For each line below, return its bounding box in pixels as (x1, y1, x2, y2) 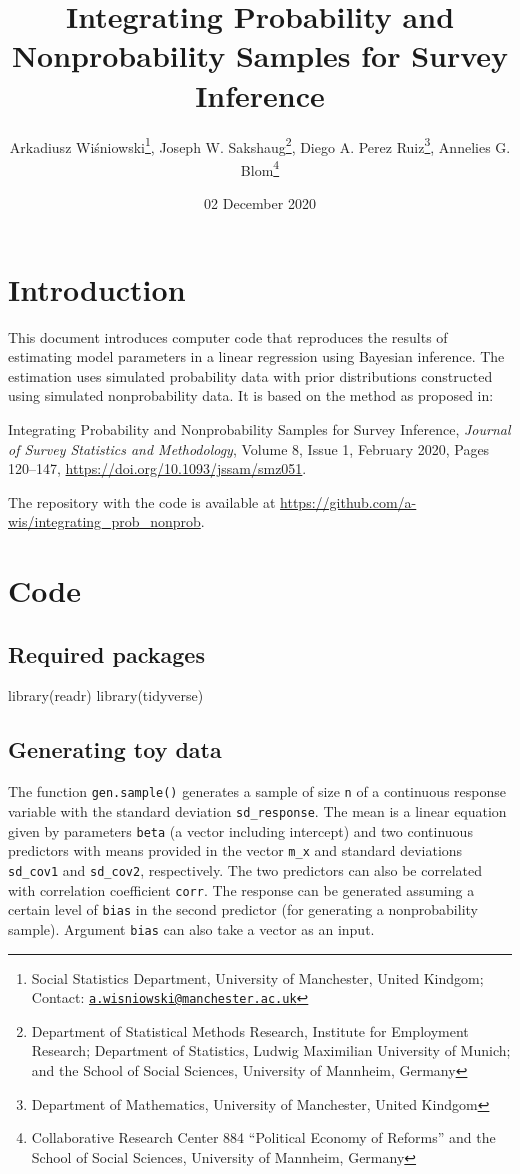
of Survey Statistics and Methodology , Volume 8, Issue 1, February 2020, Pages (8, 438, 490, 459)
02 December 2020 (204, 193, 316, 213)
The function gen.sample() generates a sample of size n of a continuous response (8, 781, 507, 802)
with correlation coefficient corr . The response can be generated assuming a (8, 879, 475, 900)
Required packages (8, 638, 205, 669)
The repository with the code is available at (8, 491, 276, 512)
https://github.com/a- (280, 491, 417, 512)
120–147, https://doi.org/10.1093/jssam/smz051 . (8, 458, 307, 479)
